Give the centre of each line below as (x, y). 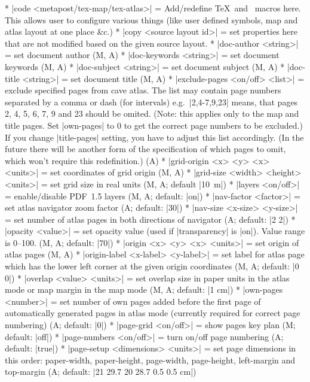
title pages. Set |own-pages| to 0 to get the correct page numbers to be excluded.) (154, 125)
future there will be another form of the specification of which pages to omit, (145, 149)
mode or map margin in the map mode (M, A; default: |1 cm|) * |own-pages (144, 289)
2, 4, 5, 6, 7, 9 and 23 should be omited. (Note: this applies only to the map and (152, 113)
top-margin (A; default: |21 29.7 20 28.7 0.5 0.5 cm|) (101, 372)
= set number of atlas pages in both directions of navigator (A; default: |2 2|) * (150, 219)
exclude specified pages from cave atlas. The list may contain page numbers (143, 90)
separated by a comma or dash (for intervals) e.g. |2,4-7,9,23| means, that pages (151, 101)
